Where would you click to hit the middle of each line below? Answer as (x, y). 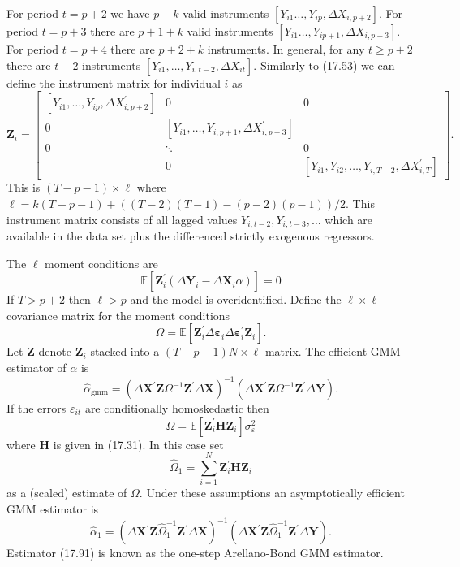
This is (24, 187)
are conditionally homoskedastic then (177, 408)
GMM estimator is (53, 508)
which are (349, 219)
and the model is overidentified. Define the (236, 299)
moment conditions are (101, 263)
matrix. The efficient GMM (333, 351)
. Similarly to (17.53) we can (324, 65)
